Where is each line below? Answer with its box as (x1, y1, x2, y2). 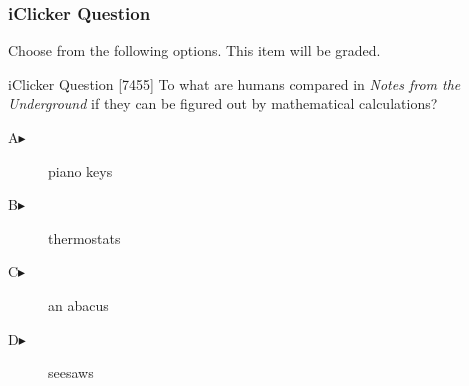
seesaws (48, 362, 94, 383)
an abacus (48, 294, 109, 315)
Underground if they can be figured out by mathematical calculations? (8, 93, 438, 114)
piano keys (48, 160, 113, 181)
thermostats (48, 227, 121, 248)
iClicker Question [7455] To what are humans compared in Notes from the (8, 73, 461, 94)
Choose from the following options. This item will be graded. (8, 40, 381, 61)
